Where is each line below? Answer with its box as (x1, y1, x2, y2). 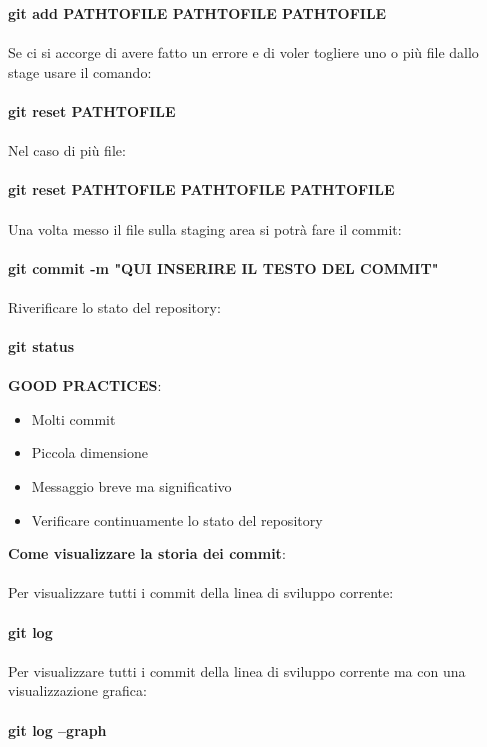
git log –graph (8, 719, 107, 740)
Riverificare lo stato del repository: (8, 296, 221, 317)
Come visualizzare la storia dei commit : (8, 543, 286, 564)
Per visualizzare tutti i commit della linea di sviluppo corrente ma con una (8, 660, 466, 681)
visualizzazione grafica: (8, 680, 147, 701)
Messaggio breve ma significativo (31, 476, 232, 497)
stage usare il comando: (8, 61, 152, 82)
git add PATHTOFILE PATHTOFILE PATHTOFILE (8, 3, 387, 23)
